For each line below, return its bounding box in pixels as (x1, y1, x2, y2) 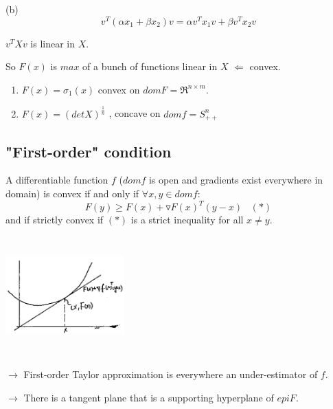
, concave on (108, 106, 161, 120)
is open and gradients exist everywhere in (148, 173, 323, 187)
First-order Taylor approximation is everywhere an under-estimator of (23, 367, 318, 382)
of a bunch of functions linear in (82, 59, 218, 74)
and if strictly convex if (5, 212, 104, 227)
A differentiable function (5, 173, 108, 187)
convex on (97, 82, 140, 96)
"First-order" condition (5, 140, 172, 162)
